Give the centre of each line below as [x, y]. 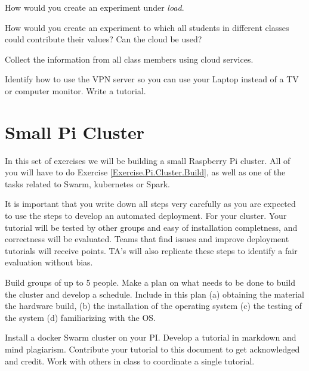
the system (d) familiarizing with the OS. [80, 317]
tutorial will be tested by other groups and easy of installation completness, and [151, 227]
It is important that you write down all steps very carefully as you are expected [150, 204]
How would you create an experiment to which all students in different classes [147, 27]
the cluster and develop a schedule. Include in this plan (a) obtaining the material [154, 294]
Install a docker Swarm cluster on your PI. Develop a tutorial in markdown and [151, 337]
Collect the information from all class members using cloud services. [129, 59]
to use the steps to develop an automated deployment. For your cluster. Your [146, 216]
